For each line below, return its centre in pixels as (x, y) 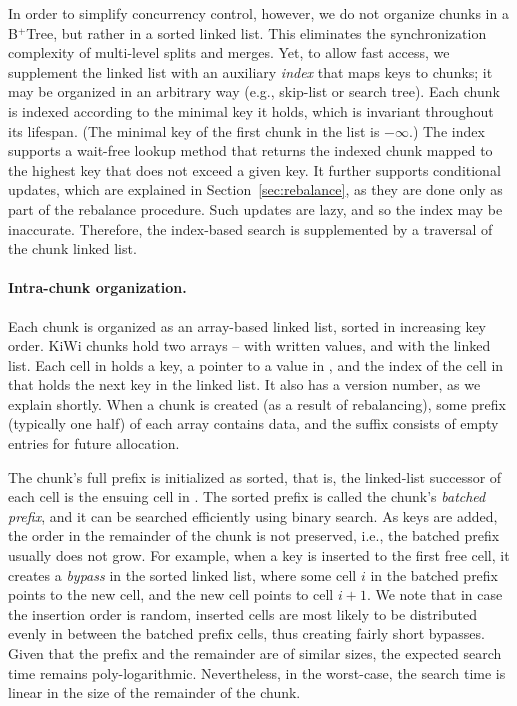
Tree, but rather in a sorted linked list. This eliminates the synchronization (256, 32)
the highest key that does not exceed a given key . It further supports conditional (254, 169)
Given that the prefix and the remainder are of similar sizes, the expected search (255, 653)
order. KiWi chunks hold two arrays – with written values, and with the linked (249, 345)
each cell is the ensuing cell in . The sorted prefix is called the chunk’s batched (247, 496)
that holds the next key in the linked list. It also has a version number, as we (244, 384)
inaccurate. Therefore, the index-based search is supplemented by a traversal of (250, 228)
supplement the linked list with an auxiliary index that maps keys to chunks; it (250, 71)
